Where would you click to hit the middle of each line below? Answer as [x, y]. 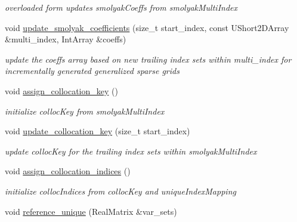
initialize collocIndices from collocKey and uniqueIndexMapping [120, 191]
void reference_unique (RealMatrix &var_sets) [91, 211]
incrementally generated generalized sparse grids [92, 71]
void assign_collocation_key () [61, 90]
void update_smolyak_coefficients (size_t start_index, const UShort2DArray [147, 27]
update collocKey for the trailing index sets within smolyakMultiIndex [131, 151]
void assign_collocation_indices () [68, 171]
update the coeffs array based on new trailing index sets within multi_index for [148, 59]
